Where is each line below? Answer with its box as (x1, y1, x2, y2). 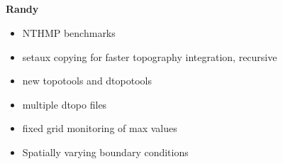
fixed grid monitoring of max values (22, 121, 177, 136)
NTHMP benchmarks (22, 25, 116, 40)
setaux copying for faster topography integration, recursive (22, 49, 277, 64)
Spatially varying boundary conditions (22, 144, 189, 159)
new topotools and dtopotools (22, 73, 152, 88)
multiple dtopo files (22, 97, 107, 111)
